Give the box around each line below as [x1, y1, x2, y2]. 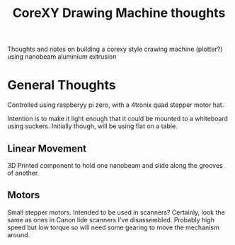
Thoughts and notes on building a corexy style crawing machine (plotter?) [7, 45, 223, 54]
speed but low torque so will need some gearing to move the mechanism [7, 223, 219, 232]
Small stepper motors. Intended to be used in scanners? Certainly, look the [7, 207, 225, 217]
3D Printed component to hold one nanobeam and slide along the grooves [7, 161, 223, 169]
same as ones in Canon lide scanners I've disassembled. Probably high [7, 215, 214, 224]
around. [7, 230, 30, 239]
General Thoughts [7, 77, 116, 93]
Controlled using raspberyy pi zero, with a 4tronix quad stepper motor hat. [7, 101, 224, 109]
